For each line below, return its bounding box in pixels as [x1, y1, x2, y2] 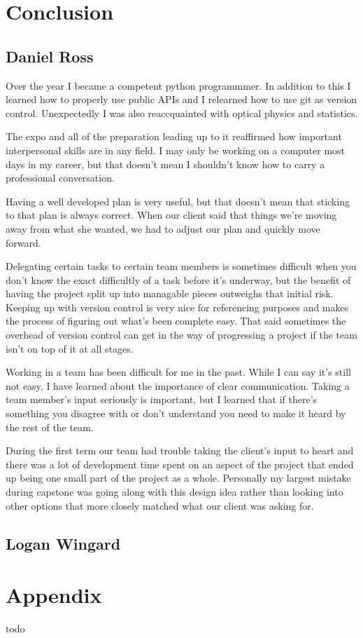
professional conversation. [6, 170, 115, 185]
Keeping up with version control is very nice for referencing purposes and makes [6, 299, 349, 314]
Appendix [6, 581, 102, 609]
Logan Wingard [6, 532, 121, 554]
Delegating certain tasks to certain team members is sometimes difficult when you [6, 259, 357, 273]
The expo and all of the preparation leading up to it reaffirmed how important [6, 129, 342, 144]
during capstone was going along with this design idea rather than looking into [6, 484, 343, 499]
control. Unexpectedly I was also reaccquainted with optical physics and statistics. [6, 105, 358, 120]
